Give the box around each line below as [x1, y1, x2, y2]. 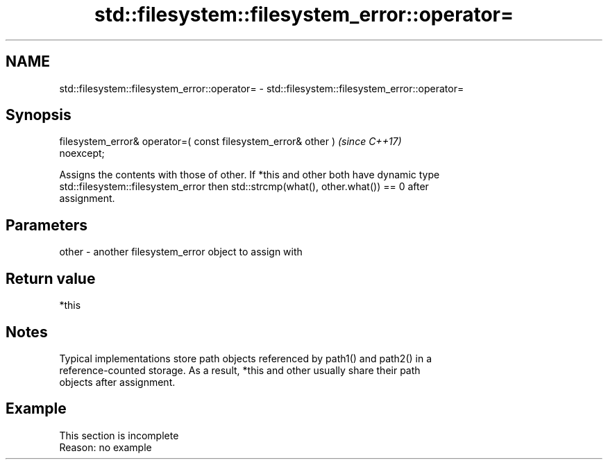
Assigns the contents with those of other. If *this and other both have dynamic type [59, 169, 440, 181]
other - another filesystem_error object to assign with [59, 246, 303, 258]
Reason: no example [59, 441, 152, 453]
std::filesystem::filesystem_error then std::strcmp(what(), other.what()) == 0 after [59, 180, 429, 193]
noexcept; [59, 147, 105, 160]
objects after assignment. [59, 375, 176, 388]
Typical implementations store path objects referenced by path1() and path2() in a [59, 352, 432, 364]
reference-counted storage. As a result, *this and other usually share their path [59, 364, 421, 376]
